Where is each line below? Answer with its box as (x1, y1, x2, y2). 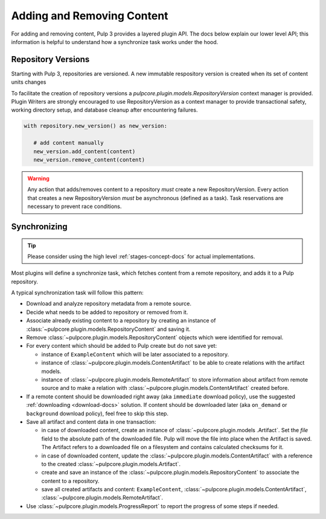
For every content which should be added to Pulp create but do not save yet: (26, 342, 217, 350)
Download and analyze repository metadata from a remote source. (26, 300, 192, 307)
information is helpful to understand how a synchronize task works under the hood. (11, 38, 219, 45)
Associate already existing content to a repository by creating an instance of (26, 317, 216, 324)
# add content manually (33, 139, 104, 146)
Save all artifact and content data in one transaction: (26, 418, 156, 425)
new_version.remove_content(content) (33, 156, 145, 163)
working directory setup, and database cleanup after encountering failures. (11, 106, 198, 114)
